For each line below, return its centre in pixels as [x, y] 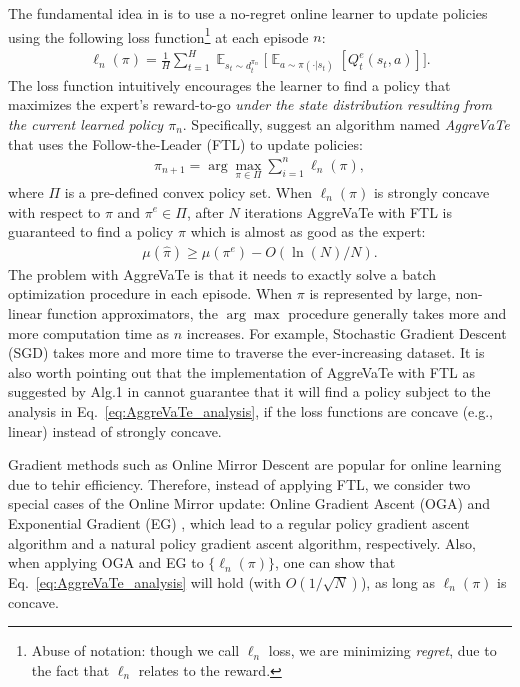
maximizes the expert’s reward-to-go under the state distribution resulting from [250, 104]
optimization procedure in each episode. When [150, 293]
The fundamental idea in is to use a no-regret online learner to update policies [248, 13]
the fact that [70, 669]
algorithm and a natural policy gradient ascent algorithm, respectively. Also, [242, 542]
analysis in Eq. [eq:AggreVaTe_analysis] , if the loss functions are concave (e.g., [250, 410]
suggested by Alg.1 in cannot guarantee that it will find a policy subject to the [249, 391]
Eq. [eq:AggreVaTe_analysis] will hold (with [145, 581]
